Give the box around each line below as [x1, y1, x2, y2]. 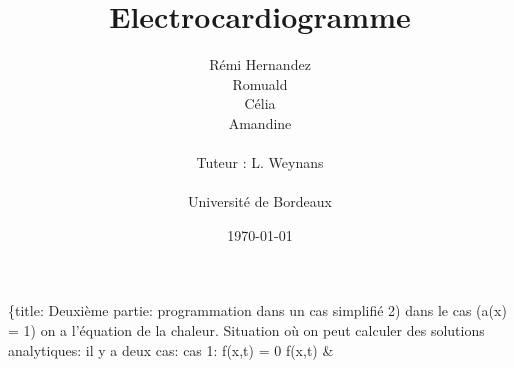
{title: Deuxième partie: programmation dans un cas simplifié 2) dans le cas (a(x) [8, 300, 507, 321]
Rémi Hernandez [209, 54, 311, 75]
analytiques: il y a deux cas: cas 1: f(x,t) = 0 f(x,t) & [8, 339, 334, 360]
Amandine [228, 112, 292, 133]
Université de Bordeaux [188, 191, 332, 212]
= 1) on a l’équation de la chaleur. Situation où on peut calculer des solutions [8, 320, 485, 341]
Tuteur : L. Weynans [196, 152, 324, 173]
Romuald [232, 73, 288, 94]
